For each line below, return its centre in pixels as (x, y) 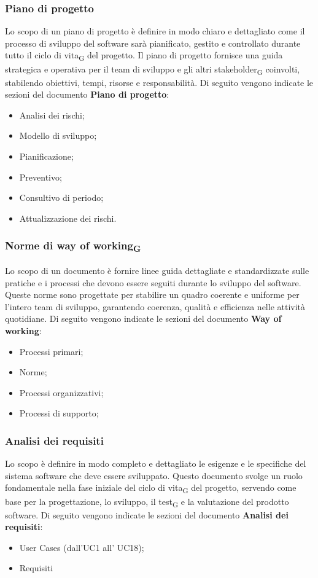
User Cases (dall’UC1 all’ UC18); (82, 547)
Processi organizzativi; (61, 392)
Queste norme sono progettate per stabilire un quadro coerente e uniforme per (152, 295)
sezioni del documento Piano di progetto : (87, 94)
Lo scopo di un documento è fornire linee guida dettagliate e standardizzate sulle (157, 271)
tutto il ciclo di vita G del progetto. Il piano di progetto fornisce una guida (144, 56)
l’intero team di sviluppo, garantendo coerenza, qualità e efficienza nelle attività (155, 306)
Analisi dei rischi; (52, 115)
